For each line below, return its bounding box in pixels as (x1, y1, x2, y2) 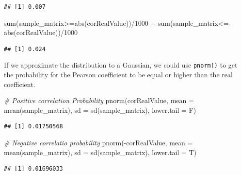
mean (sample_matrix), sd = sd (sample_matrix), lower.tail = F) (4, 105, 196, 115)
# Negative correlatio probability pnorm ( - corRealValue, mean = (4, 138, 193, 147)
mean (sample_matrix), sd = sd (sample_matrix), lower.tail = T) (4, 147, 197, 157)
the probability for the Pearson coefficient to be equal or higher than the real (4, 70, 233, 80)
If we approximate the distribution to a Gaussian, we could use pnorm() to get (4, 60, 238, 70)
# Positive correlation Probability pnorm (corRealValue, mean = (4, 95, 194, 105)
